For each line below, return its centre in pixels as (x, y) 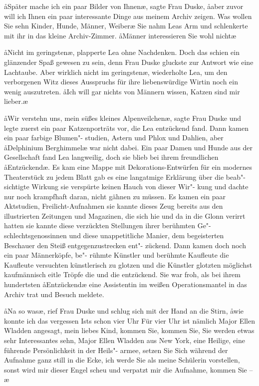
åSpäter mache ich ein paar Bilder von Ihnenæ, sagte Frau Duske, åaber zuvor (124, 6)
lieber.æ (16, 101)
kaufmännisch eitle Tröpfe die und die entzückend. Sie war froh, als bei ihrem (122, 274)
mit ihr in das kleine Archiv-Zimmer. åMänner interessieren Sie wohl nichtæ (120, 35)
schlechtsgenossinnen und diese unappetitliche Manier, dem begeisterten (114, 235)
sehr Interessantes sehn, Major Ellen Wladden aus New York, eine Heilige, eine (125, 340)
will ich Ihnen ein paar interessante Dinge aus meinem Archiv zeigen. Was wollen (128, 16)
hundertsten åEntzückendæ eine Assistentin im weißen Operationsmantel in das (126, 284)
